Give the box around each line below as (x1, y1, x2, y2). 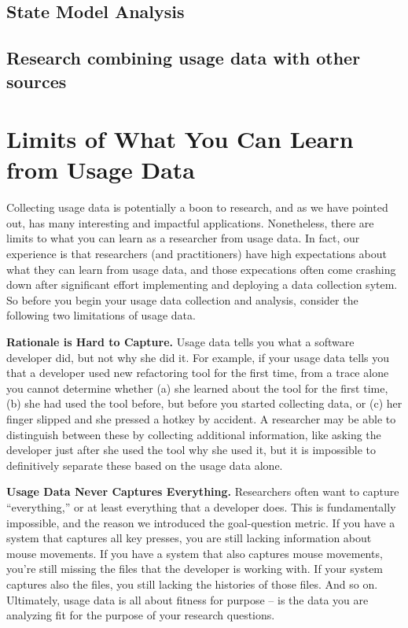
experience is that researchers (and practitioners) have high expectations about (6, 246, 388, 262)
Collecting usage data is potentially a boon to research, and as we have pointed (6, 199, 388, 216)
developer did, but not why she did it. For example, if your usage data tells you (6, 349, 390, 365)
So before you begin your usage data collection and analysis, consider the (6, 291, 358, 308)
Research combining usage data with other (6, 46, 361, 70)
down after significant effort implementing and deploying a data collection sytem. (6, 276, 398, 293)
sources (6, 68, 67, 93)
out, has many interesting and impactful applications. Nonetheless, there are (6, 214, 374, 231)
